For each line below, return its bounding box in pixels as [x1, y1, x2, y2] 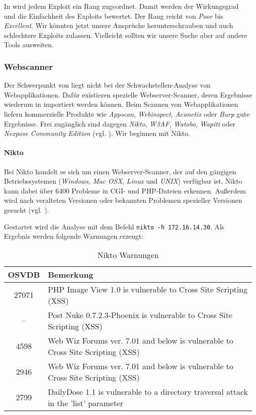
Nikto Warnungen [97, 249, 159, 260]
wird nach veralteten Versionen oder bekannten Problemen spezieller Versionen [4, 195, 242, 205]
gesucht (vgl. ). [4, 204, 49, 215]
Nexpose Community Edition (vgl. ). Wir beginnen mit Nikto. [4, 128, 190, 138]
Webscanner [4, 60, 53, 72]
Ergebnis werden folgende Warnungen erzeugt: [4, 231, 144, 241]
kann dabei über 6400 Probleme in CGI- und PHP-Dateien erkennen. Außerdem [4, 185, 246, 195]
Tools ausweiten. [4, 39, 54, 50]
